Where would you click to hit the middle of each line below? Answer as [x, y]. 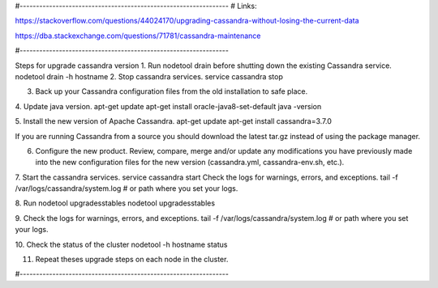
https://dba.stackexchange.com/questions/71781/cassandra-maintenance [138, 36]
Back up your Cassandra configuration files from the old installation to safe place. [172, 91]
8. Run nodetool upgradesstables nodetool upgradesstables [115, 203]
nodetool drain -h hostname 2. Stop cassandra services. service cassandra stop [149, 76]
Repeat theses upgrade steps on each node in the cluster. [132, 260]
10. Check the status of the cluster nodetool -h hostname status [121, 244]
